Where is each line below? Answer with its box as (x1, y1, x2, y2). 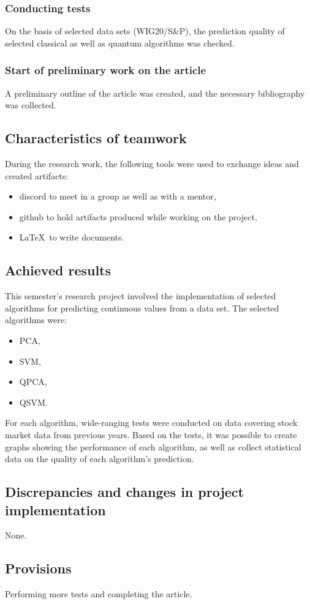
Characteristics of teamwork (5, 129, 187, 147)
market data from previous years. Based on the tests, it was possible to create (5, 428, 297, 441)
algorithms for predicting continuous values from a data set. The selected (5, 301, 279, 314)
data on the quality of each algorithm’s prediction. (5, 452, 194, 465)
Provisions (5, 559, 72, 578)
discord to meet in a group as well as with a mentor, (19, 190, 216, 203)
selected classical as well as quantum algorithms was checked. (5, 36, 235, 49)
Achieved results (5, 261, 112, 280)
